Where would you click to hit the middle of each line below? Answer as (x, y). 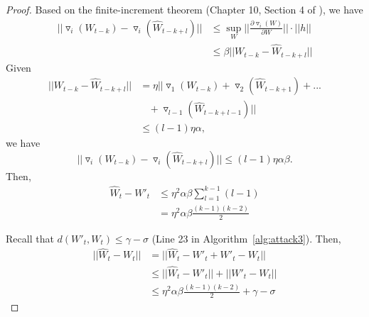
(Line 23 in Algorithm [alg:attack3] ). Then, (246, 238)
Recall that (30, 238)
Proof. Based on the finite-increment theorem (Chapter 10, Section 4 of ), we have (184, 9)
